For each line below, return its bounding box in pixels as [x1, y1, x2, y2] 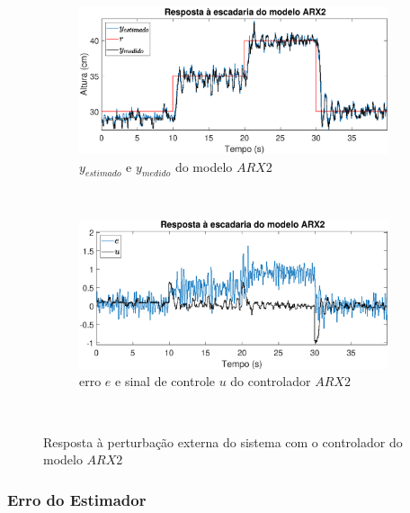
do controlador [230, 372, 311, 391]
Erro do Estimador [7, 488, 147, 510]
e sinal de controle [115, 372, 215, 391]
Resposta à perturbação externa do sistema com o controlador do [43, 432, 403, 451]
